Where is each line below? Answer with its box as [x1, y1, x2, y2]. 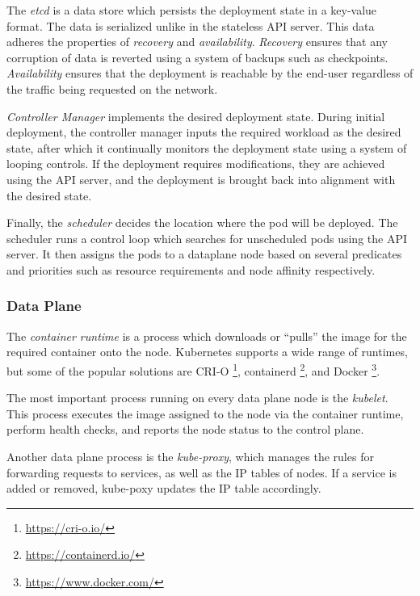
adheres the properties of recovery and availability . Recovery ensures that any [6, 33, 388, 50]
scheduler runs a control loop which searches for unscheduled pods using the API [6, 229, 407, 246]
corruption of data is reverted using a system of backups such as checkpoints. [6, 48, 388, 65]
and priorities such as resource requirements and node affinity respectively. [6, 261, 376, 278]
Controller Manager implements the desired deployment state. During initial [6, 107, 385, 124]
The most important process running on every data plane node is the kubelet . [6, 389, 388, 406]
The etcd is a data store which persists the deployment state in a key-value [6, 2, 377, 18]
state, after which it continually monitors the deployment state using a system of [6, 139, 407, 156]
